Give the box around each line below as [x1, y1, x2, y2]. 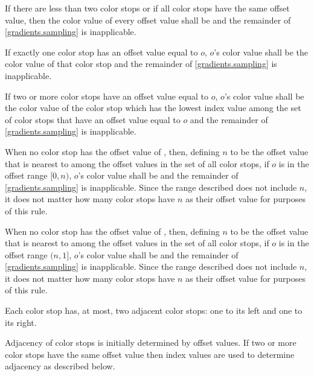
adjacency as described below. [5, 360, 115, 372]
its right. [5, 316, 37, 328]
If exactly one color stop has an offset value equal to [5, 45, 198, 58]
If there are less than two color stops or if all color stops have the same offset [5, 2, 290, 14]
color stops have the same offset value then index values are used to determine [5, 348, 295, 360]
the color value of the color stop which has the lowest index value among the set [5, 101, 301, 114]
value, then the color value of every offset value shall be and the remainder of [5, 13, 291, 26]
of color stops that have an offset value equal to [5, 113, 181, 126]
